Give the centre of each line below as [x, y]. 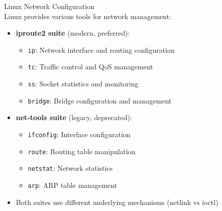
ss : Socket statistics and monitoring [83, 84]
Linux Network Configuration [49, 6]
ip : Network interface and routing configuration [101, 49]
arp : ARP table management [73, 185]
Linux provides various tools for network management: [88, 16]
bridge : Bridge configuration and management [100, 100]
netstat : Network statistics [70, 168]
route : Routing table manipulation [82, 151]
